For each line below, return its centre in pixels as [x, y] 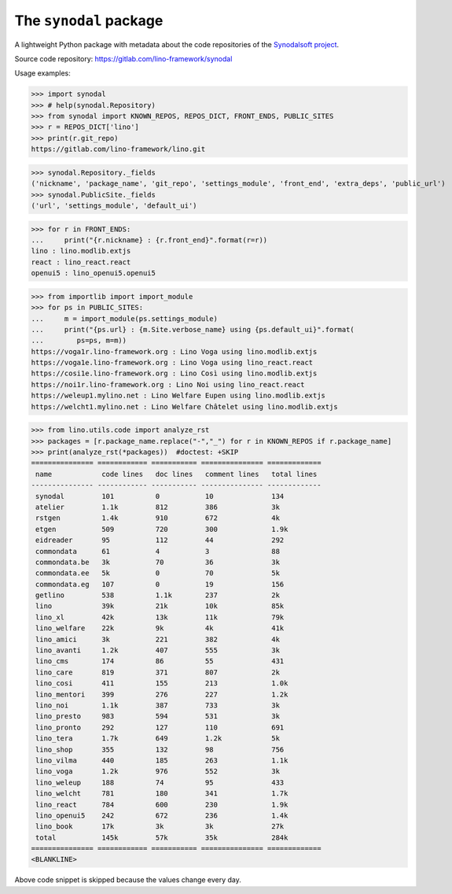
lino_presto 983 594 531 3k [158, 717]
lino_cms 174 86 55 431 [160, 661]
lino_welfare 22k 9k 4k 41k [160, 628]
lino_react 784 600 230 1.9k [162, 804]
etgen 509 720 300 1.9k [162, 529]
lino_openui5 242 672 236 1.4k [162, 815]
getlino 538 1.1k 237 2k [158, 595]
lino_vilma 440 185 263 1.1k [162, 760]
